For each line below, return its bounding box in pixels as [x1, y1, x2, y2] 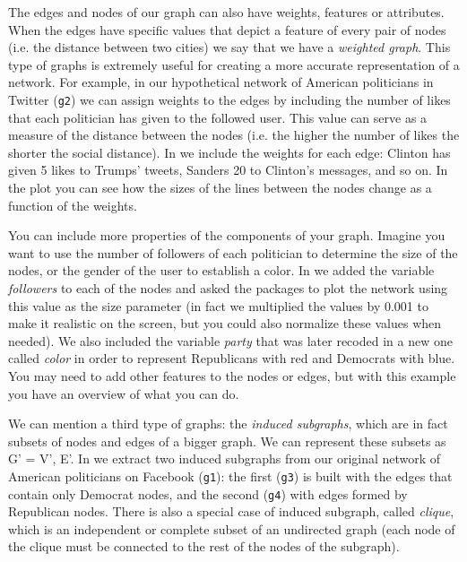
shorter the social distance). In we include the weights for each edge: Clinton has [8, 143, 451, 161]
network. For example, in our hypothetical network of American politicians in [8, 73, 434, 91]
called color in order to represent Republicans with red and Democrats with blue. [8, 349, 455, 367]
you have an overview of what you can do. [8, 384, 239, 402]
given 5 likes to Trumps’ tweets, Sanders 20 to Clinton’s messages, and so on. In [8, 160, 448, 179]
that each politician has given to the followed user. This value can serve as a [8, 108, 428, 126]
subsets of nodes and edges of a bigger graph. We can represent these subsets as [8, 431, 446, 450]
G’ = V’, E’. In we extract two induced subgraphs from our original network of [8, 449, 441, 468]
